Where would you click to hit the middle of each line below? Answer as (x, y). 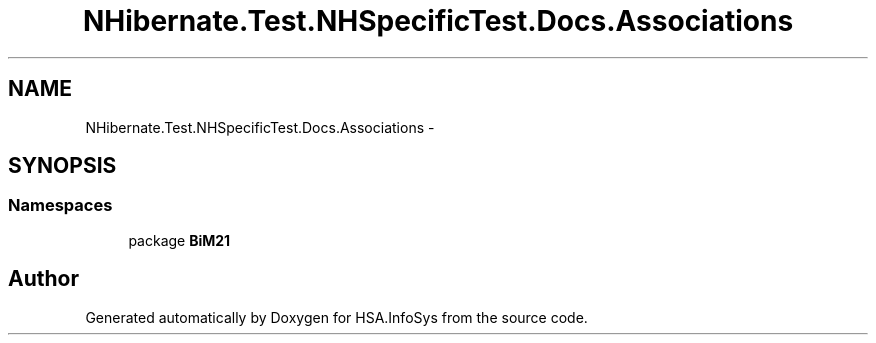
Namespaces (60, 205)
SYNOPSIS (62, 166)
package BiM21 (179, 240)
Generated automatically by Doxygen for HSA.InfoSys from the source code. (336, 317)
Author (43, 279)
